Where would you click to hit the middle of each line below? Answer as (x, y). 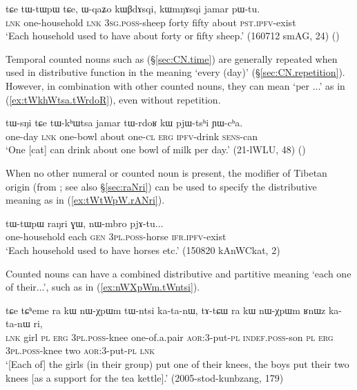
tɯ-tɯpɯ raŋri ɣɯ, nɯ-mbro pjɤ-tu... (85, 223)
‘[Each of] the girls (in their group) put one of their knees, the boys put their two (177, 364)
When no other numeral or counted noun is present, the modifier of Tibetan (166, 172)
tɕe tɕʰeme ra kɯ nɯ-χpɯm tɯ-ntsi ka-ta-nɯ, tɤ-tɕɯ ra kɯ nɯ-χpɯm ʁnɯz (166, 310)
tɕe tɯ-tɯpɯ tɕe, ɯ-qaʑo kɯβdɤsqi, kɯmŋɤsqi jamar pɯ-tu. (133, 8)
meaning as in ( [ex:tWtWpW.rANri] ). (85, 200)
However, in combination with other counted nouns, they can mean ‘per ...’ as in (175, 85)
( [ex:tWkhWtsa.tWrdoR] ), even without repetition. (113, 99)
